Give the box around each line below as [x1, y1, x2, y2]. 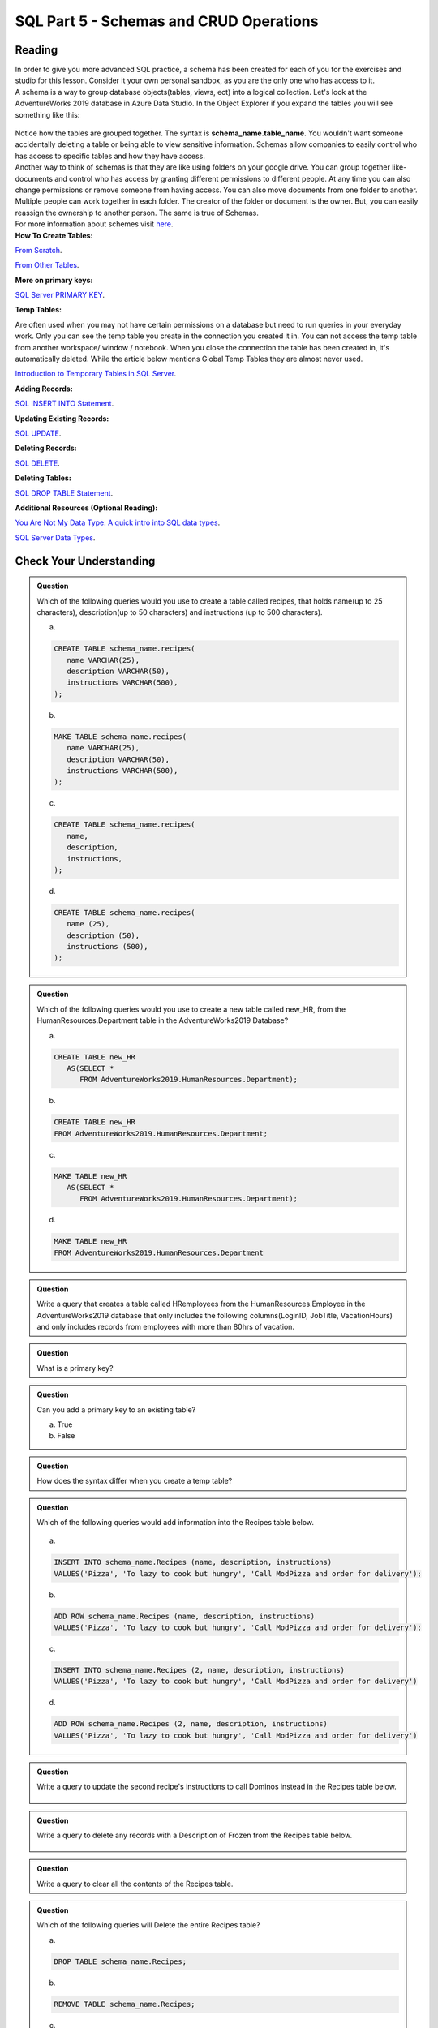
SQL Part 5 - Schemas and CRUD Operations [15, 12, 319, 30]
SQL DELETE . [15, 458, 60, 468]
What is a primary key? [36, 1363, 114, 1373]
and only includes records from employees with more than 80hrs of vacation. [36, 1322, 295, 1331]
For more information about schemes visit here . [15, 219, 174, 229]
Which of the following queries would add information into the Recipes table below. [36, 1517, 315, 1527]
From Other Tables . [15, 260, 79, 270]
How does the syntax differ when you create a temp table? [36, 1476, 233, 1486]
